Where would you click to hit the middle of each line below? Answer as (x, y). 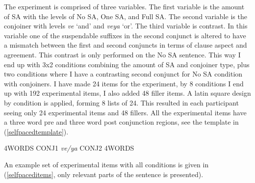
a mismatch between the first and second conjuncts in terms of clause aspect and (126, 45)
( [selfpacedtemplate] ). (36, 131)
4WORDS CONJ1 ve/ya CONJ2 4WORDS (69, 148)
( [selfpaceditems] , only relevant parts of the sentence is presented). (104, 174)
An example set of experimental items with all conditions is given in (106, 164)
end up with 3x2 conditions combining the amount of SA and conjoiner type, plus (127, 64)
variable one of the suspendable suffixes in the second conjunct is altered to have (125, 35)
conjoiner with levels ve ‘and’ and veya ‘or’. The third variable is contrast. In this (126, 26)
